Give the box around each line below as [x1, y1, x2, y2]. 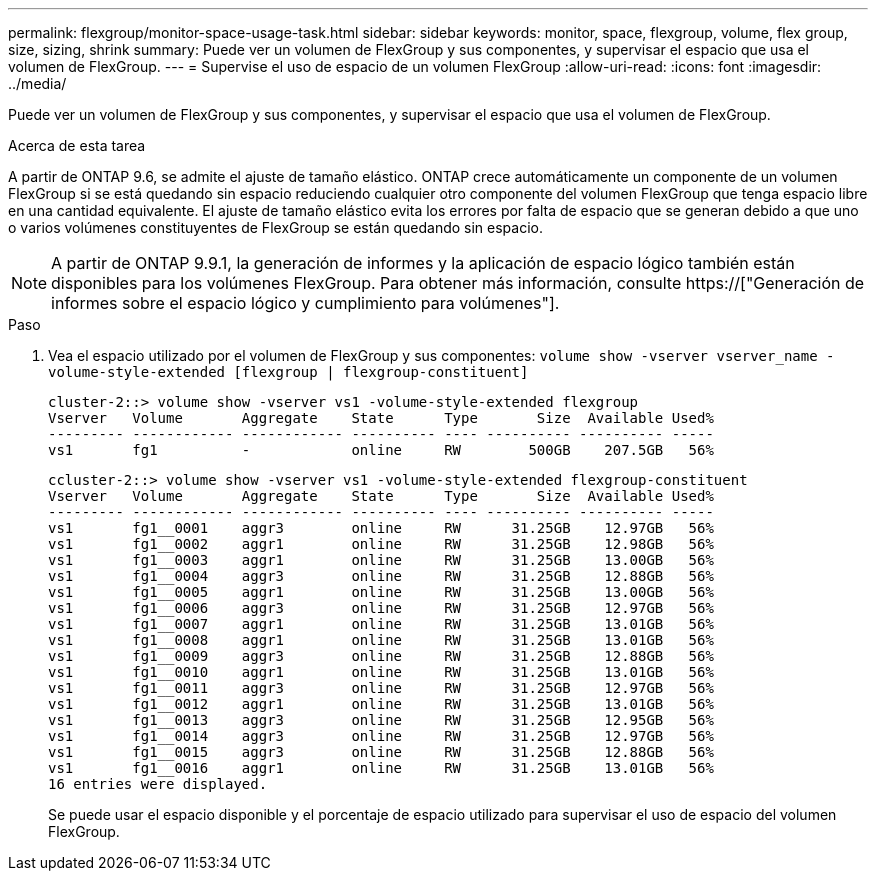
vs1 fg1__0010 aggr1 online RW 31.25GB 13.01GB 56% [48, 664, 714, 680]
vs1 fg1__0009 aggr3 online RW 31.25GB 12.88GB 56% [48, 648, 714, 664]
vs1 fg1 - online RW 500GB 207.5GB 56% [48, 442, 714, 458]
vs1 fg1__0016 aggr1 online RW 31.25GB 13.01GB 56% [48, 760, 714, 776]
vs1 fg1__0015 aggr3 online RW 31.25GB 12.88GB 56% [48, 744, 714, 760]
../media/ [8, 75, 67, 92]
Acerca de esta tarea [8, 137, 146, 154]
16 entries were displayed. [48, 776, 268, 792]
